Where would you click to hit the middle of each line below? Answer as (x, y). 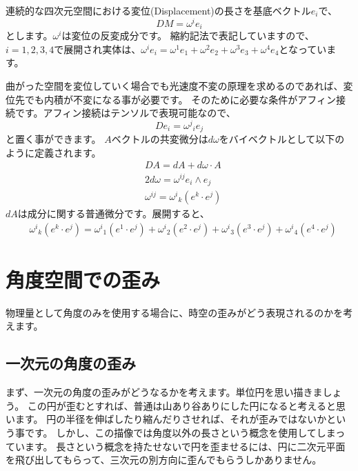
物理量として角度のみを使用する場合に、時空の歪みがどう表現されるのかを (175, 312)
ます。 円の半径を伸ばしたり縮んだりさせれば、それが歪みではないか (171, 419)
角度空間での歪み (83, 279)
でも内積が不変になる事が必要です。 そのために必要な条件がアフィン (180, 99)
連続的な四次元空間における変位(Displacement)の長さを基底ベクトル (158, 10)
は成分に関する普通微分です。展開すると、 (113, 213)
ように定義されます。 (53, 152)
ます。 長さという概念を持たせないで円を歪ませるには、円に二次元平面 (185, 446)
